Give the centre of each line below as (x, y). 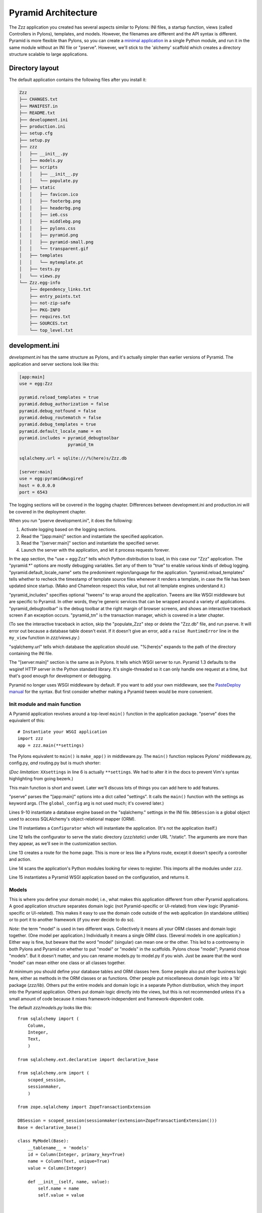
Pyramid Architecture (53, 13)
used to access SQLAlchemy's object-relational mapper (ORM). (72, 819)
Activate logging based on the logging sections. (69, 529)
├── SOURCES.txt (49, 323)
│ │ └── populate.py (49, 181)
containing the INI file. (31, 653)
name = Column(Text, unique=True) (69, 1161)
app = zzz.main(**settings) (51, 745)
